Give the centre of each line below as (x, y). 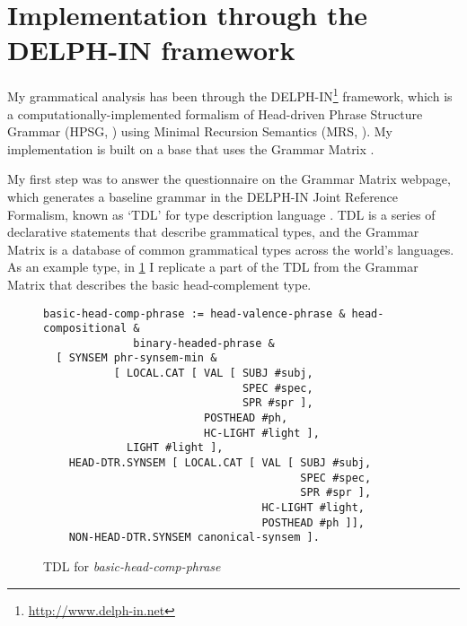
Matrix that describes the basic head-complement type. (159, 284)
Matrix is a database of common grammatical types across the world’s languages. (231, 249)
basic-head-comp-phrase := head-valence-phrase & (194, 313)
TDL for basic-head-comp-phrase (132, 566)
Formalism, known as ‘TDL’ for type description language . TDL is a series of (221, 214)
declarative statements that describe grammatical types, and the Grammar (213, 232)
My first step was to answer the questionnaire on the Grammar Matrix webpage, (229, 179)
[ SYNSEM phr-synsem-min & (137, 358)
